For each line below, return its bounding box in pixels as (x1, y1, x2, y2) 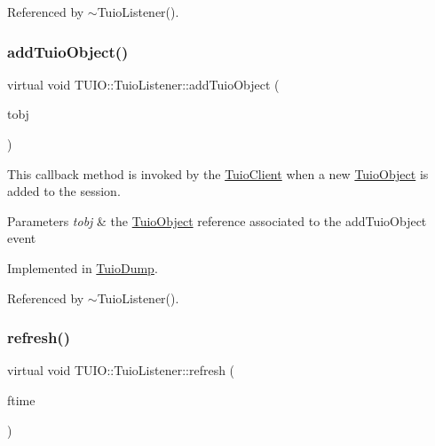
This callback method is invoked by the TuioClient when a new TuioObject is (7, 164, 429, 183)
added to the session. (7, 182, 121, 200)
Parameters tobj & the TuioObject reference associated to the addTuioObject (7, 211, 427, 230)
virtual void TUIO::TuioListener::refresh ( (7, 361, 235, 379)
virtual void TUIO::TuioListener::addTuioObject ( (7, 74, 280, 93)
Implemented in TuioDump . (7, 258, 158, 277)
